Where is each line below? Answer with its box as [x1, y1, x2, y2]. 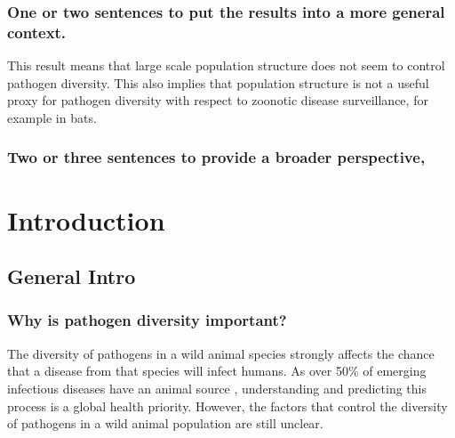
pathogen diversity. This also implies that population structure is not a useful [7, 73, 429, 92]
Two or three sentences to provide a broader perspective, [7, 146, 426, 168]
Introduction [7, 201, 165, 238]
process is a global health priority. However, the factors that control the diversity [7, 396, 448, 415]
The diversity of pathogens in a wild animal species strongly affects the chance [7, 344, 435, 362]
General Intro [7, 263, 136, 290]
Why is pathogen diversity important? [7, 309, 287, 331]
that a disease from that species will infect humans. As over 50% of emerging [7, 361, 427, 380]
